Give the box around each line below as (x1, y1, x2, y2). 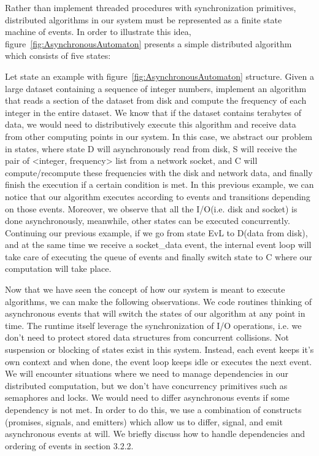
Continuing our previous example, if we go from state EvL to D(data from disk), (5, 226, 308, 239)
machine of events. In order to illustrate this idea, (5, 25, 191, 38)
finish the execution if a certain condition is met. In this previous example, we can (5, 178, 314, 191)
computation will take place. (5, 262, 112, 275)
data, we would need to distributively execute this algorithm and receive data (5, 118, 296, 131)
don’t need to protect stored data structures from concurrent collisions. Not (5, 331, 290, 344)
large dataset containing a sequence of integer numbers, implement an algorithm (5, 82, 307, 95)
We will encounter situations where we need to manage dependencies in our (5, 367, 288, 380)
